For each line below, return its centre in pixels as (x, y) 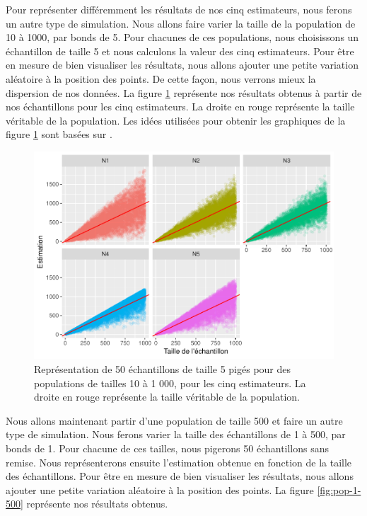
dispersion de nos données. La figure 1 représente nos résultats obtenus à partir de (184, 92)
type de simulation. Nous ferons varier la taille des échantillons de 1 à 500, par (176, 434)
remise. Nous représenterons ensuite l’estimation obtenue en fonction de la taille (179, 462)
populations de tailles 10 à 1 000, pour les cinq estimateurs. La (170, 383)
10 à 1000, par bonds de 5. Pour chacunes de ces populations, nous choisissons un (182, 37)
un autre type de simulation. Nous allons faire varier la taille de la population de (181, 23)
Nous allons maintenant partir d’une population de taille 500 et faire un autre (174, 420)
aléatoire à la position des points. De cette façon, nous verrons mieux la (161, 78)
